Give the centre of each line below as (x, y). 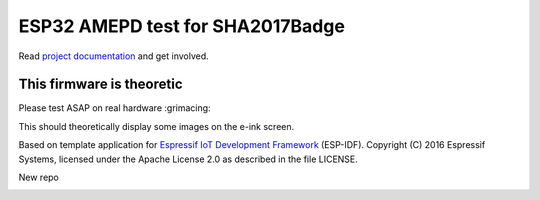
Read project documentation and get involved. (113, 56)
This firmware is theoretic (101, 84)
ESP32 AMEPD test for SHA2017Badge (181, 26)
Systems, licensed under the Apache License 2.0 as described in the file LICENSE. (188, 159)
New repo (39, 177)
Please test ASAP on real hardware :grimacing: (114, 108)
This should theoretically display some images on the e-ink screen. (156, 126)
